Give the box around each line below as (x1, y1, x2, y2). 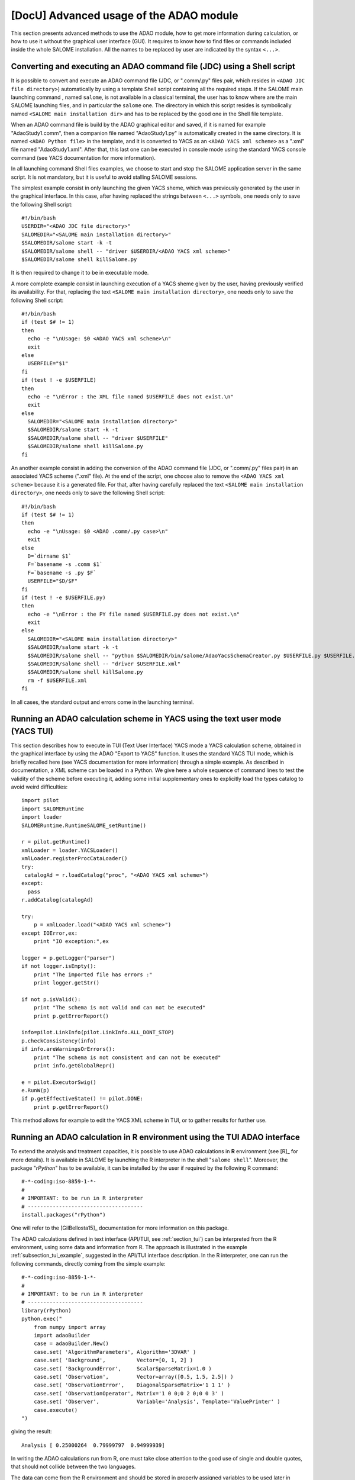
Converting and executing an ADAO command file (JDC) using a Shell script (11, 62, 295, 72)
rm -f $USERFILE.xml (27, 677, 88, 684)
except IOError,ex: (21, 929, 78, 937)
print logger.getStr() (33, 980, 100, 986)
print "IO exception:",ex (33, 938, 109, 945)
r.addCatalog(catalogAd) (21, 897, 93, 903)
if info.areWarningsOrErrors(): (21, 1045, 115, 1053)
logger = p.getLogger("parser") (21, 954, 115, 961)
